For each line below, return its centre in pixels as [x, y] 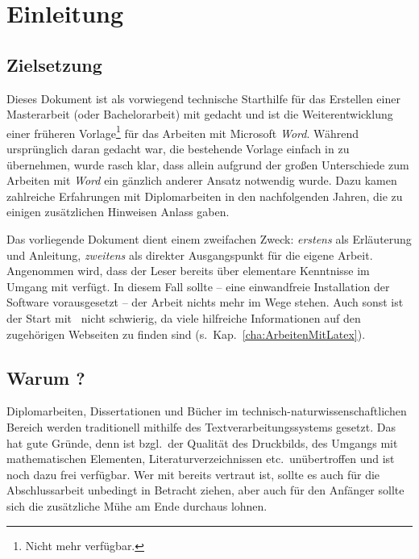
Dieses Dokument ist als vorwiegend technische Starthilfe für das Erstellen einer [203, 98]
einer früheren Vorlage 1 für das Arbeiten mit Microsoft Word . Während [183, 131]
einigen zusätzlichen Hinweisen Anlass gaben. [118, 212]
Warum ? [46, 377]
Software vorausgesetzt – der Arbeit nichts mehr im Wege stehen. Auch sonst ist [205, 302]
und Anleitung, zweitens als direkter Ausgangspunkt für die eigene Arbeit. [190, 254]
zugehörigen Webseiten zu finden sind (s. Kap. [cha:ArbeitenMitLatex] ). [186, 334]
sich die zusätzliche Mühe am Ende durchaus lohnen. [137, 505]
